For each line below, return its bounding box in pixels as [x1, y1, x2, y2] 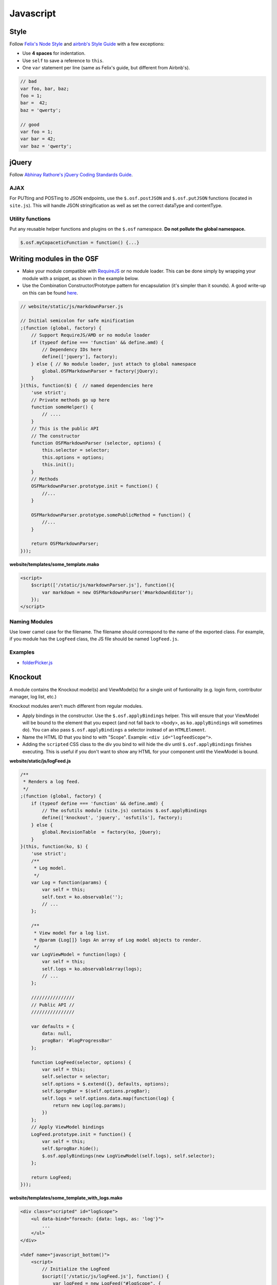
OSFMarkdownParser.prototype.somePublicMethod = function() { [31, 512, 191, 518]
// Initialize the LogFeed [42, 1266, 110, 1272]
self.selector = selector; [42, 1074, 110, 1079]
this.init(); [42, 462, 75, 468]
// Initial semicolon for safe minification [20, 318, 134, 324]
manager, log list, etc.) [9, 693, 57, 700]
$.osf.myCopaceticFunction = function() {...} [20, 240, 140, 245]
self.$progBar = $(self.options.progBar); [42, 1088, 151, 1094]
